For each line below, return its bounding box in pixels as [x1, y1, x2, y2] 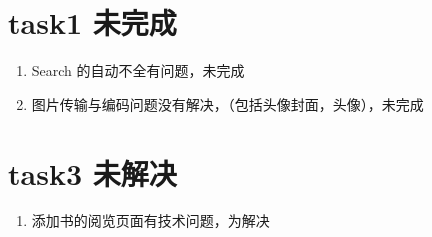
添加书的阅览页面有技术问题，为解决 [31, 210, 270, 231]
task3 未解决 [8, 152, 177, 193]
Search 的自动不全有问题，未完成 [31, 60, 245, 81]
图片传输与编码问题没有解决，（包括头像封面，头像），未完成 [31, 93, 424, 114]
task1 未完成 [8, 2, 177, 43]
